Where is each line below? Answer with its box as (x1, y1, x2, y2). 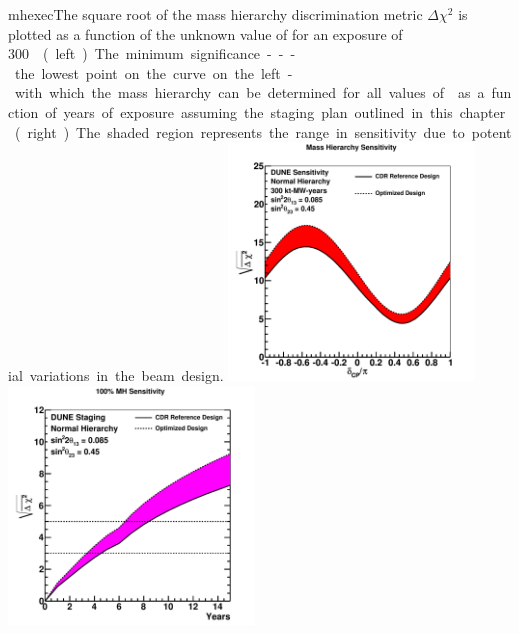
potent (471, 121, 512, 142)
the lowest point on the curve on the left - (14, 62, 293, 83)
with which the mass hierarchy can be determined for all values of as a (14, 82, 485, 103)
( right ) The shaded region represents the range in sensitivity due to (14, 121, 465, 142)
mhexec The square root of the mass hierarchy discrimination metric (8, 4, 423, 24)
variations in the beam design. (29, 365, 224, 386)
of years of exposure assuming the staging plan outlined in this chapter (45, 101, 506, 122)
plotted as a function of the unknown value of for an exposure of (8, 23, 403, 44)
